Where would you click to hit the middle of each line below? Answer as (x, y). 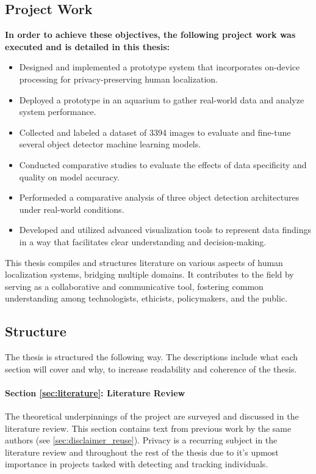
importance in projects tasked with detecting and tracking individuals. (137, 464)
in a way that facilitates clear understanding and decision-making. (143, 241)
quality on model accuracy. (69, 176)
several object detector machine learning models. (110, 144)
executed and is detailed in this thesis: (87, 46)
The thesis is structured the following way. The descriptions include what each (152, 357)
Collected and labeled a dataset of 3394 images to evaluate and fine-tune (155, 132)
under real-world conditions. (72, 209)
